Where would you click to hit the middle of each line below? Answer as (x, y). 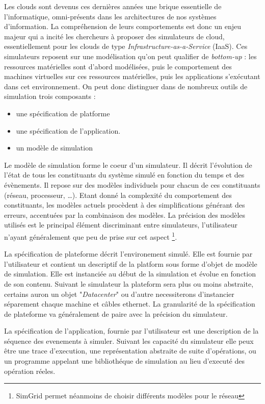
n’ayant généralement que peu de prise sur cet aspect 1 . (91, 236)
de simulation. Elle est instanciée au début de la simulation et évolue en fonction (130, 274)
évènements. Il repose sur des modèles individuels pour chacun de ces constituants (132, 184)
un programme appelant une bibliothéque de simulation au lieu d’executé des (124, 361)
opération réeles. (30, 371)
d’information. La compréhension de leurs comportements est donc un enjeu (123, 26)
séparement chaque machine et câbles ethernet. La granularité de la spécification (130, 304)
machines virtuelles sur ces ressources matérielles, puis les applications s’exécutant (132, 76)
